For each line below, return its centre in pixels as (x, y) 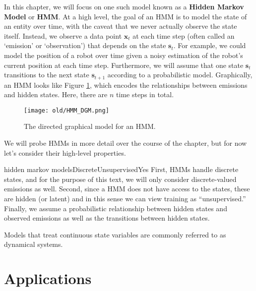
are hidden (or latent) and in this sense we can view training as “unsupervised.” (125, 199)
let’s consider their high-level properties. (65, 152)
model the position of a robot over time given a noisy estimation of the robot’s (124, 55)
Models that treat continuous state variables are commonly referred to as (115, 234)
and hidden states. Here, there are (56, 94)
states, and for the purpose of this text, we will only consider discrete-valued (120, 179)
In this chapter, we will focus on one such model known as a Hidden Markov (124, 6)
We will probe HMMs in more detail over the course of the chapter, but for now (126, 143)
